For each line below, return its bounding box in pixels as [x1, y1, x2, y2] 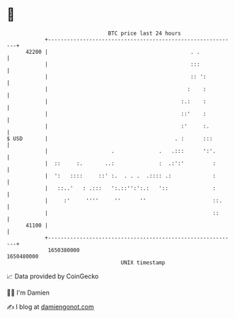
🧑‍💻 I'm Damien [6, 288, 50, 297]
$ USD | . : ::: [6, 135, 213, 142]
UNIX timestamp [120, 259, 166, 266]
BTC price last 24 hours [108, 30, 181, 37]
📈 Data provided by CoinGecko [6, 272, 99, 280]
